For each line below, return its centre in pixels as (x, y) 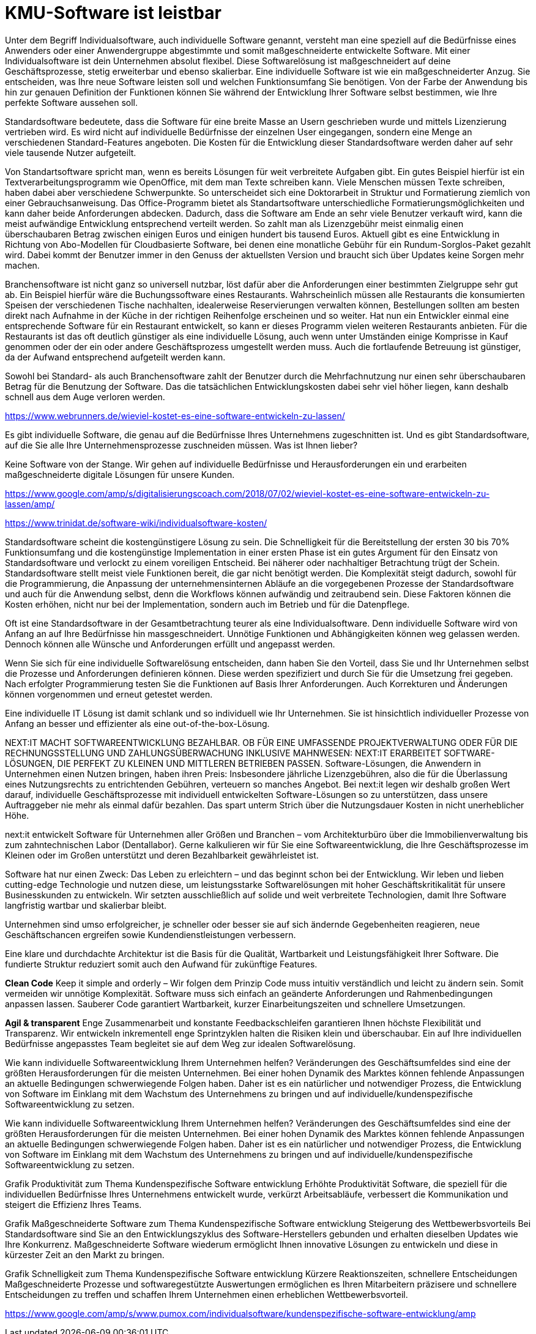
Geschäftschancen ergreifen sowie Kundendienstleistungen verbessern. (151, 934)
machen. (22, 265)
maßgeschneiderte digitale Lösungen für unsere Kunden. (120, 474)
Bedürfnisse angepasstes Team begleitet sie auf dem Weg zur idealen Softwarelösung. (180, 1043)
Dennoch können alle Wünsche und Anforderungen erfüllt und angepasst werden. (170, 644)
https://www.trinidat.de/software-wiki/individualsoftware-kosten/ (136, 523)
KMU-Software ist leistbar (113, 13)
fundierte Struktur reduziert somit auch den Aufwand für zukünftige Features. (161, 964)
